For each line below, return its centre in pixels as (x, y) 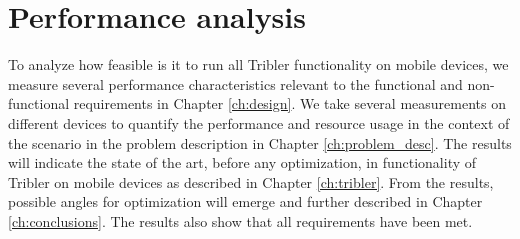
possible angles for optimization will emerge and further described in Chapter (245, 201)
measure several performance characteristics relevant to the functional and (235, 83)
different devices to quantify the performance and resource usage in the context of (259, 122)
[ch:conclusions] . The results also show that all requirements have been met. (240, 220)
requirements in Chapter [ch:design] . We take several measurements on (289, 103)
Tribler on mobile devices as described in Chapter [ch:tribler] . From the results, (251, 181)
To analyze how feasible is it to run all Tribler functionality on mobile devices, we (258, 64)
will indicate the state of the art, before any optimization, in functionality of (242, 162)
